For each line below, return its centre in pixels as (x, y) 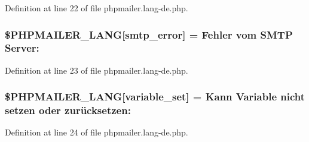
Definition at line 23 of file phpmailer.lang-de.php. (97, 70)
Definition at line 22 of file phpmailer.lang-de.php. (97, 8)
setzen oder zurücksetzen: (68, 110)
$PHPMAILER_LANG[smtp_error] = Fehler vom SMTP (149, 34)
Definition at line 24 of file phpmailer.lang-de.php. (97, 132)
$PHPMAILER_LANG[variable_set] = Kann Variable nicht (155, 97)
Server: (22, 48)
